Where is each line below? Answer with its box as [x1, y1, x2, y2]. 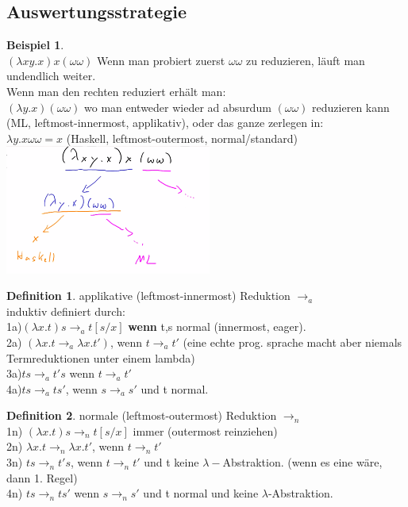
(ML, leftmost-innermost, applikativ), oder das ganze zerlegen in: [6, 114, 324, 131]
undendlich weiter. [6, 67, 96, 84]
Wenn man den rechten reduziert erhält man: [6, 83, 226, 99]
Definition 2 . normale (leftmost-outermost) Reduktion [6, 407, 277, 424]
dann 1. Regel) [6, 469, 78, 486]
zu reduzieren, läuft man [246, 52, 365, 68]
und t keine [144, 454, 199, 471]
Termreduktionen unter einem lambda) [6, 349, 195, 366]
